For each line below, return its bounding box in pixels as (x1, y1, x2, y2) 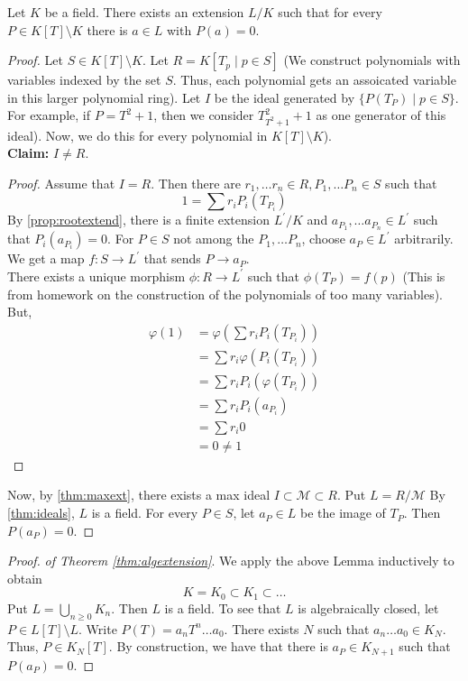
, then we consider (153, 106, 254, 124)
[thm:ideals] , (7, 503, 75, 522)
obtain (7, 568, 42, 587)
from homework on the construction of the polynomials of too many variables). (7, 284, 444, 303)
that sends (143, 249, 201, 268)
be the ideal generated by (214, 87, 355, 106)
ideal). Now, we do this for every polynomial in (7, 125, 268, 144)
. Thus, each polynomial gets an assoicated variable (172, 70, 456, 89)
